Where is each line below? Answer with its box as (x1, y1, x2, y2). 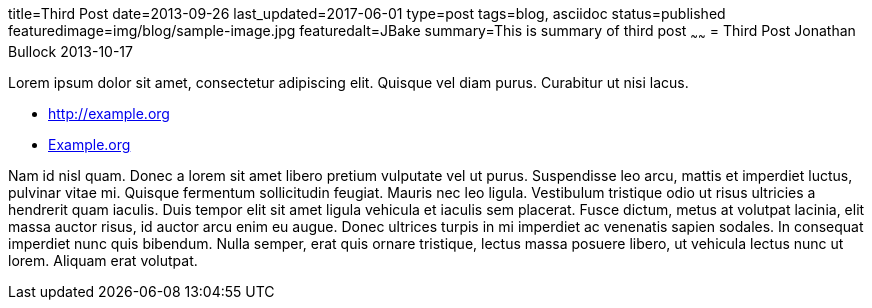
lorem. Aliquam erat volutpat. (8, 251, 198, 269)
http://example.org (48, 104, 170, 122)
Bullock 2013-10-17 (8, 42, 133, 60)
